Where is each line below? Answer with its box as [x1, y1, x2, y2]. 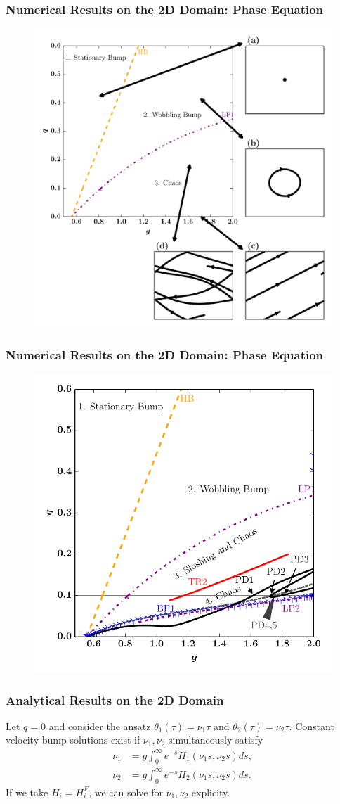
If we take [6, 784, 48, 799]
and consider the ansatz [48, 718, 151, 733]
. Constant [289, 718, 334, 733]
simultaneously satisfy [168, 732, 263, 747]
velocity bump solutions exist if [6, 732, 140, 747]
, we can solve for [89, 784, 163, 799]
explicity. [191, 784, 230, 799]
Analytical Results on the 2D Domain [6, 691, 224, 708]
